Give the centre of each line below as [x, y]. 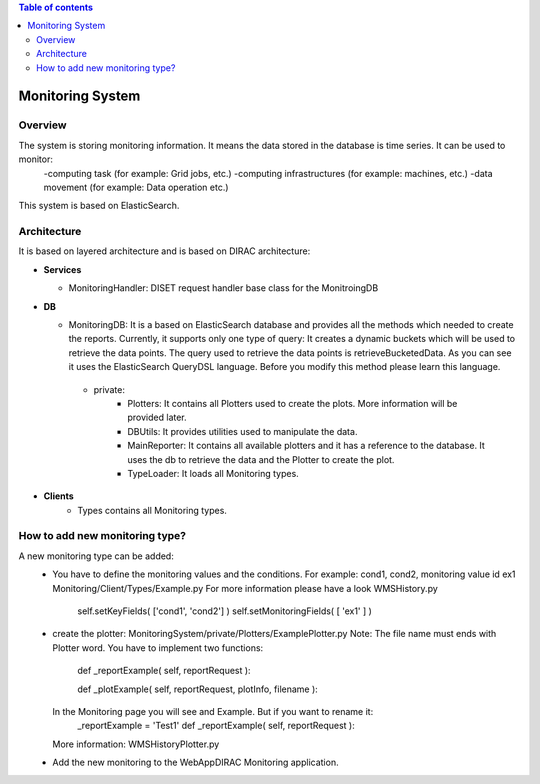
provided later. [157, 417]
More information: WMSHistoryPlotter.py [136, 744]
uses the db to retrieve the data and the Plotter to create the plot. [261, 459]
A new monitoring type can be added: [96, 556]
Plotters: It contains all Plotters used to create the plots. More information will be [292, 403]
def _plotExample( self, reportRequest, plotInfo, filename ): [198, 689]
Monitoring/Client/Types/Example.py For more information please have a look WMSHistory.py [245, 588]
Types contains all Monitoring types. [152, 510]
